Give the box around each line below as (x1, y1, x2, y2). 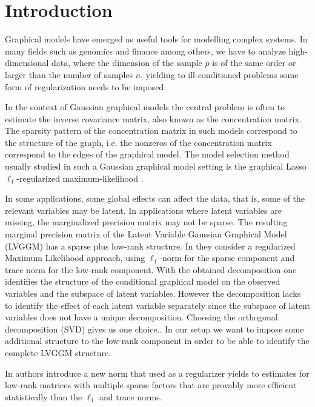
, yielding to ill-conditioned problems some (141, 68, 299, 81)
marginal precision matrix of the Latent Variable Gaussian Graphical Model (5, 228, 287, 240)
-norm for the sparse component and (159, 251, 295, 264)
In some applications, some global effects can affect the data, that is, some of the (5, 192, 305, 205)
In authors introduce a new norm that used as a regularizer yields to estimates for (5, 366, 310, 379)
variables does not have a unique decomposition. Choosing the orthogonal (5, 311, 278, 323)
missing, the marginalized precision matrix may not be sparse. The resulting (5, 216, 288, 228)
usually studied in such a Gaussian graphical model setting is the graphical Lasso (5, 160, 307, 173)
